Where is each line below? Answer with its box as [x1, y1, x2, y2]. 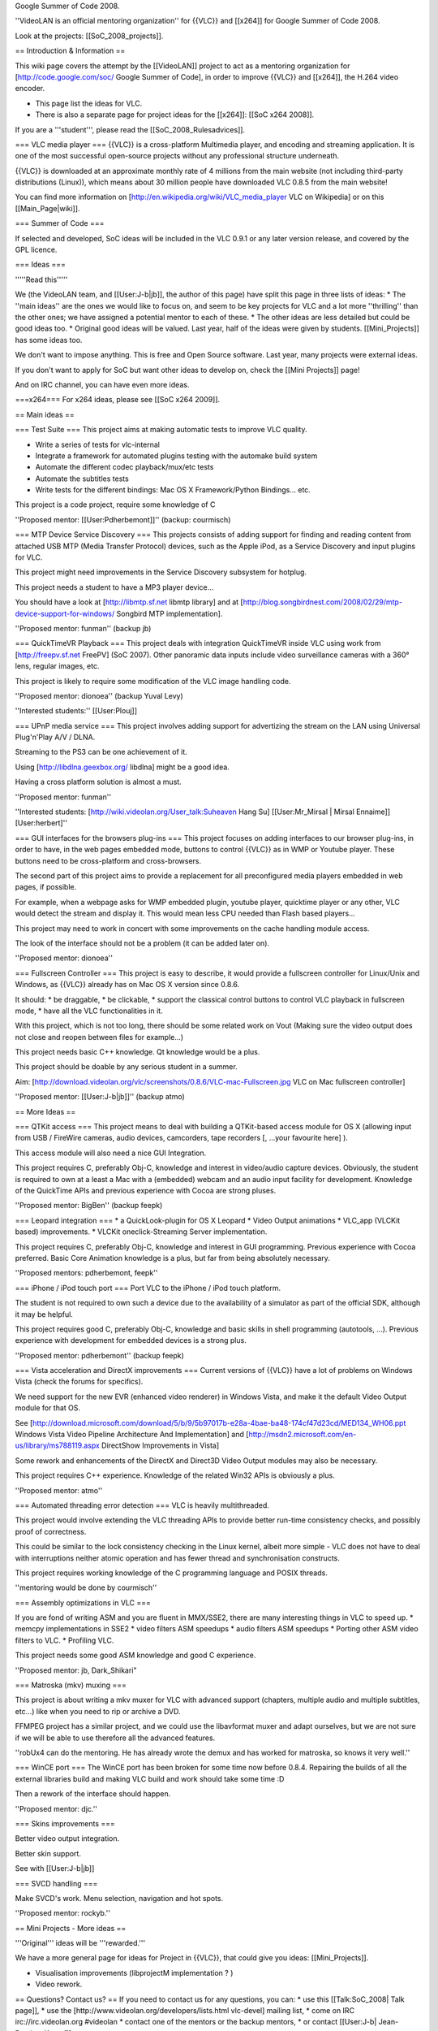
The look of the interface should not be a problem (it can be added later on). [15, 938, 270, 948]
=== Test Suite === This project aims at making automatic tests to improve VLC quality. [15, 425, 307, 435]
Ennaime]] [355, 807, 391, 816]
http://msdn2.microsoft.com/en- [248, 1430, 357, 1440]
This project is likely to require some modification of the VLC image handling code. [15, 676, 291, 686]
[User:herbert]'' [15, 818, 68, 828]
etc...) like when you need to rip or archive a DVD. [15, 1706, 181, 1716]
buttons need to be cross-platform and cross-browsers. [15, 855, 202, 865]
